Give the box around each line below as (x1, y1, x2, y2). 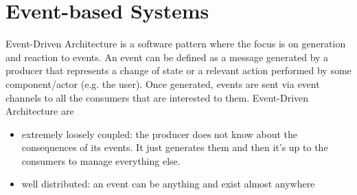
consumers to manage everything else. (21, 153, 181, 168)
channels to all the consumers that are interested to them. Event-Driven (5, 90, 309, 104)
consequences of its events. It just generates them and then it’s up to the (21, 140, 328, 154)
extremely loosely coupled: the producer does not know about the (21, 126, 298, 141)
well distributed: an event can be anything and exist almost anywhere (21, 176, 315, 191)
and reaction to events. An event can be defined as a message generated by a (5, 49, 329, 64)
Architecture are (5, 104, 74, 118)
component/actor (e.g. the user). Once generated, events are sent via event (5, 76, 320, 91)
